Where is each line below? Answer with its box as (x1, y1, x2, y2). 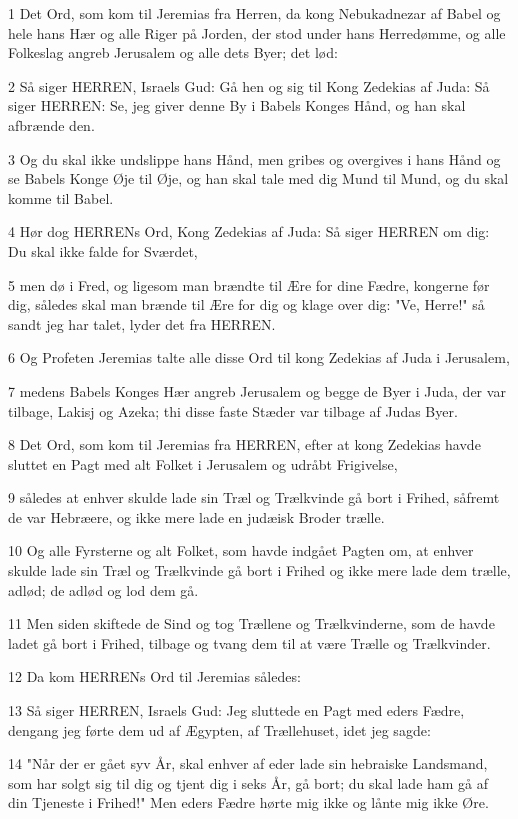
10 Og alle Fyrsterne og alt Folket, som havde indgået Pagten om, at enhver (8, 540, 474, 561)
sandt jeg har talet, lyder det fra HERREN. (8, 313, 276, 334)
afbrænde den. (8, 114, 95, 135)
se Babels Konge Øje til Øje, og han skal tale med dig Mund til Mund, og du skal (8, 168, 509, 189)
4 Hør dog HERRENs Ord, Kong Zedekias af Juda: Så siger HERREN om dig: (8, 221, 490, 242)
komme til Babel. (8, 187, 114, 208)
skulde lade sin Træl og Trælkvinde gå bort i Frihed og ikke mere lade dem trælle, (8, 560, 511, 581)
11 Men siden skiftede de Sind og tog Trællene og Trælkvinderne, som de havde (8, 613, 495, 634)
